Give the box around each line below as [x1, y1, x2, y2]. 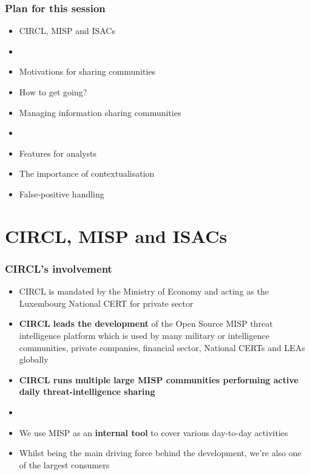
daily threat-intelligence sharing [19, 385, 155, 398]
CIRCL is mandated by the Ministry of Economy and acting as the [19, 285, 269, 298]
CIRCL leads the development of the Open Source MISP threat [19, 317, 273, 330]
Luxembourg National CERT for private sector [19, 296, 194, 309]
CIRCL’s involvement [5, 261, 112, 276]
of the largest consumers [19, 458, 110, 471]
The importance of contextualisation [19, 167, 155, 180]
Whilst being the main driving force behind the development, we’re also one [19, 446, 302, 459]
